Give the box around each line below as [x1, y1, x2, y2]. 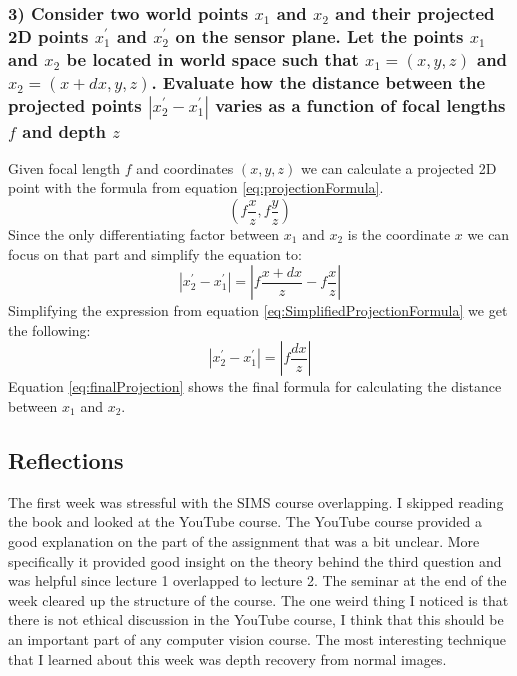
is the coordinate [347, 224, 451, 245]
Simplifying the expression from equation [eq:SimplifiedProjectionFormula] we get [8, 300, 508, 321]
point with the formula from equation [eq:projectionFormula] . [8, 177, 384, 198]
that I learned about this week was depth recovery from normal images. [8, 648, 447, 669]
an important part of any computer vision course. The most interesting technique [8, 628, 506, 649]
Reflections [8, 444, 124, 475]
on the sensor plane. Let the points [175, 23, 464, 48]
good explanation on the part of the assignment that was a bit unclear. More [8, 530, 480, 551]
